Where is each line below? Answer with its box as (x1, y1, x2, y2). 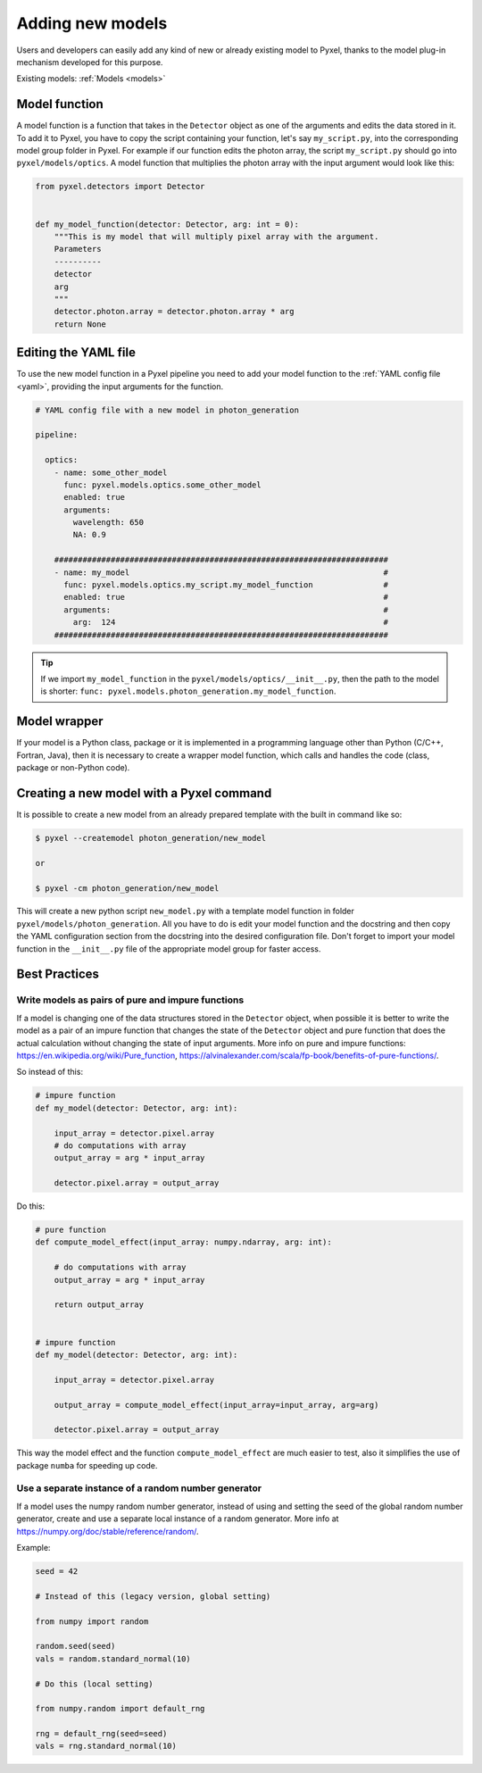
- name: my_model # (54, 567, 388, 578)
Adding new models (16, 13, 168, 33)
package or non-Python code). (16, 762, 130, 773)
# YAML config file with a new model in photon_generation (35, 404, 299, 415)
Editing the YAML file (16, 345, 136, 361)
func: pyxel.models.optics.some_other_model (63, 479, 262, 490)
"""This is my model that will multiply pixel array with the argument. (54, 231, 379, 241)
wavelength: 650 (72, 518, 145, 528)
